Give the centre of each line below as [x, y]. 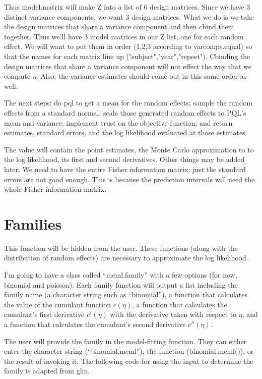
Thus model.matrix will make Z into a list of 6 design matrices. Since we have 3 [127, 7]
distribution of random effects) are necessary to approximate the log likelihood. [126, 258]
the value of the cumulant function [57, 304]
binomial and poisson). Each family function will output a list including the [121, 284]
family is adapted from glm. [47, 371]
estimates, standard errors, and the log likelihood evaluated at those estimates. [126, 132]
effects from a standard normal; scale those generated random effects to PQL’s [125, 112]
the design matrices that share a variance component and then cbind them [119, 26]
